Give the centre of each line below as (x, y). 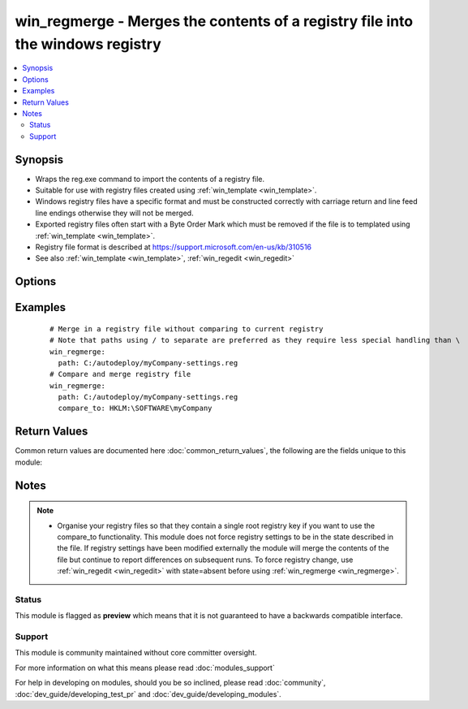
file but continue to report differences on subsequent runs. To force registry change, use (205, 560)
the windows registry (88, 44)
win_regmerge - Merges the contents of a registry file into (214, 21)
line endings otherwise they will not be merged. (114, 213)
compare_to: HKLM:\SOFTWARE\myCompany (135, 409)
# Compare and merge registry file (120, 374)
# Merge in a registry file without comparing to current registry (187, 329)
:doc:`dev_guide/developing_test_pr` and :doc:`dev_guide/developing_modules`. (148, 694)
